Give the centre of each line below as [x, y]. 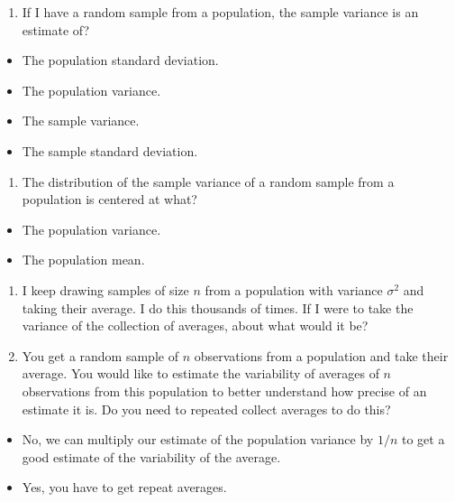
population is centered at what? [109, 199]
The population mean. [83, 260]
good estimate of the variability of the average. [151, 456]
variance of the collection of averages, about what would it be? [195, 325]
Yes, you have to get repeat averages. [124, 487]
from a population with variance [294, 289]
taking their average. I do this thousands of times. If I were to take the [218, 307]
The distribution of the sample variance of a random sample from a [208, 181]
